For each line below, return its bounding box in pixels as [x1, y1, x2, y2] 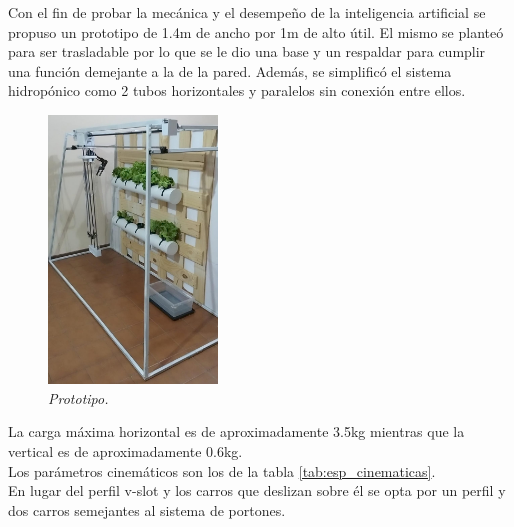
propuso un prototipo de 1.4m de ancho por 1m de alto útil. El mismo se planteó [8, 21, 504, 42]
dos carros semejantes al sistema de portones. [8, 499, 286, 520]
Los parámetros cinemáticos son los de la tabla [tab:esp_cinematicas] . [8, 460, 436, 481]
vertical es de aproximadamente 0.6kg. [8, 440, 243, 461]
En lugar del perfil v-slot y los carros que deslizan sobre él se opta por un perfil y [8, 480, 506, 501]
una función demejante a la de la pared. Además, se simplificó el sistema [8, 60, 452, 81]
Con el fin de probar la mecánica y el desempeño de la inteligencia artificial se [8, 2, 486, 22]
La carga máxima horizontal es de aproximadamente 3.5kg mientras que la [8, 421, 465, 442]
